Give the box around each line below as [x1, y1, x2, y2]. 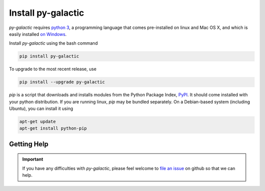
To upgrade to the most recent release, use [9, 66, 97, 72]
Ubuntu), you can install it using [9, 106, 73, 111]
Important [22, 156, 44, 162]
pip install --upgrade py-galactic [19, 79, 105, 85]
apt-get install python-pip [19, 126, 87, 131]
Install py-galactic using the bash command [9, 40, 98, 46]
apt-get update [19, 119, 56, 125]
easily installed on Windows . [9, 31, 67, 37]
